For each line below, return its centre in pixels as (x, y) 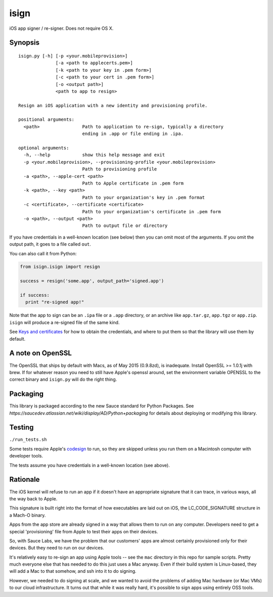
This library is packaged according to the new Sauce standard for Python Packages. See (102, 406)
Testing (21, 427)
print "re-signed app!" (55, 302)
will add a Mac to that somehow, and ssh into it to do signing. (73, 571)
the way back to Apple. (33, 498)
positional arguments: (47, 120)
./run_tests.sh (28, 440)
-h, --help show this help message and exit (94, 155)
